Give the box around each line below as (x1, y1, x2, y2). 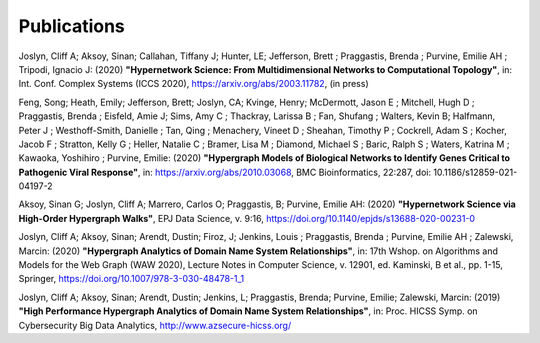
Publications (18, 15, 125, 37)
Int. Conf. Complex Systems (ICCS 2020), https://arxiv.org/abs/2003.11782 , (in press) (18, 78, 369, 90)
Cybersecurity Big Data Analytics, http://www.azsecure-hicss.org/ (18, 319, 292, 331)
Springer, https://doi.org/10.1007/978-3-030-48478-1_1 (18, 273, 245, 285)
